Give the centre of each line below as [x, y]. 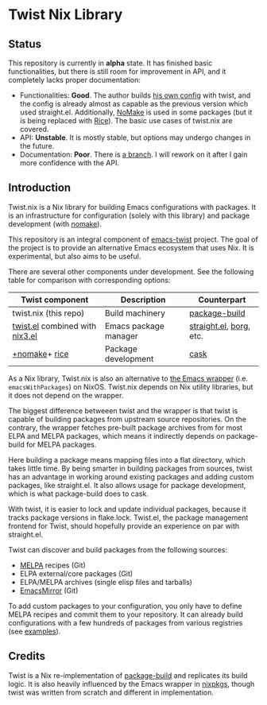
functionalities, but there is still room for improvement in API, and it [117, 72]
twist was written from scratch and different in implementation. [111, 692]
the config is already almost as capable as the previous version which [134, 104]
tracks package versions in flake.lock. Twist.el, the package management [128, 517]
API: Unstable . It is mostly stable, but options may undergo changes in [135, 138]
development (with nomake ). [55, 223]
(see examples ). [35, 631]
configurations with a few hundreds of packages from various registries [126, 622]
